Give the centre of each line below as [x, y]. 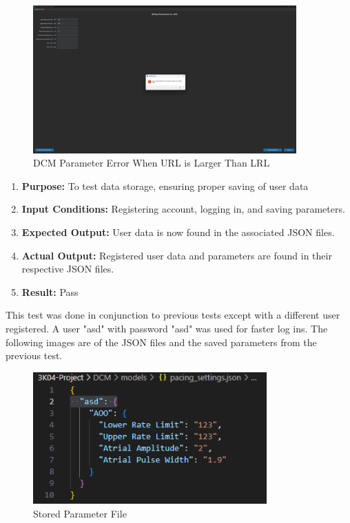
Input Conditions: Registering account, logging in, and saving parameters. [183, 209]
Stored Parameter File [80, 513]
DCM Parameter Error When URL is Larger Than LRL [152, 163]
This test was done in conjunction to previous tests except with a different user [173, 315]
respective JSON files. [68, 269]
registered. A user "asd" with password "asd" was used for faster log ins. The [167, 328]
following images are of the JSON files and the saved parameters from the [161, 342]
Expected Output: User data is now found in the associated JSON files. [178, 232]
